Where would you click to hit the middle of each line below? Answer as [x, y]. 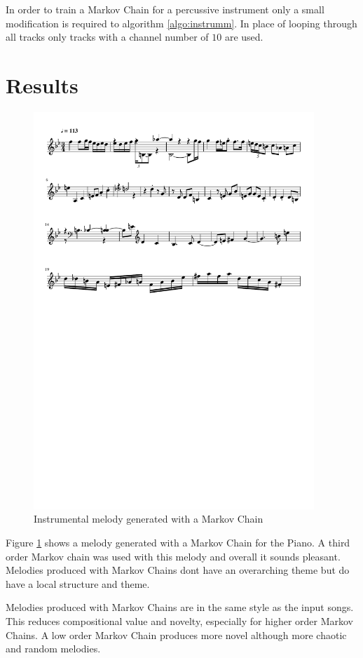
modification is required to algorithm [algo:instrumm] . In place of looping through [181, 23]
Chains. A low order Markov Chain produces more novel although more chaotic [176, 634]
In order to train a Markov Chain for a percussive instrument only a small [165, 9]
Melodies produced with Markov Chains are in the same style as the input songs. [180, 607]
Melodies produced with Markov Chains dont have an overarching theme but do [178, 570]
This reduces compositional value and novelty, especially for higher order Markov [180, 621]
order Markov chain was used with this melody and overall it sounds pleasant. [173, 556]
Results [42, 85]
